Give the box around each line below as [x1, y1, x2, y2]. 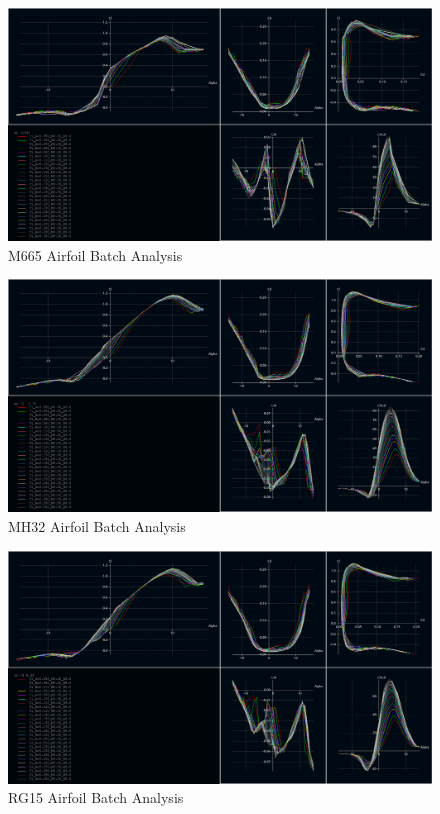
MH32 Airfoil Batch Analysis [8, 516, 186, 536]
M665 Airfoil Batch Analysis [8, 244, 183, 265]
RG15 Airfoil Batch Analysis [8, 787, 184, 808]
